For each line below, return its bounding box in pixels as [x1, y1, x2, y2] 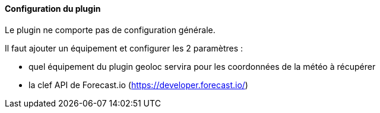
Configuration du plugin [5, 4, 101, 14]
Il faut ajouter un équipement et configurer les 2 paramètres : [5, 43, 243, 53]
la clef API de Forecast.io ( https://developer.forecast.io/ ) [28, 79, 248, 90]
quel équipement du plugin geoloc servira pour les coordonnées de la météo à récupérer [28, 61, 376, 72]
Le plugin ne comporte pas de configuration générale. [5, 24, 216, 35]
